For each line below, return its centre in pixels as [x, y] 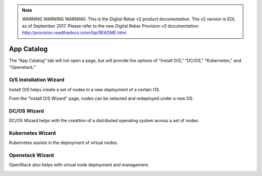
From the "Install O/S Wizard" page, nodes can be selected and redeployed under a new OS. [101, 98]
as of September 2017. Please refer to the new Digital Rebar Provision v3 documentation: [111, 26]
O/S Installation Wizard [37, 80]
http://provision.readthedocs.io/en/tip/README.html [74, 33]
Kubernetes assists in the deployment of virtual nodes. [64, 143]
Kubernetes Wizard [32, 133]
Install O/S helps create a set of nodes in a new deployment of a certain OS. [85, 89]
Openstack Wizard [32, 155]
